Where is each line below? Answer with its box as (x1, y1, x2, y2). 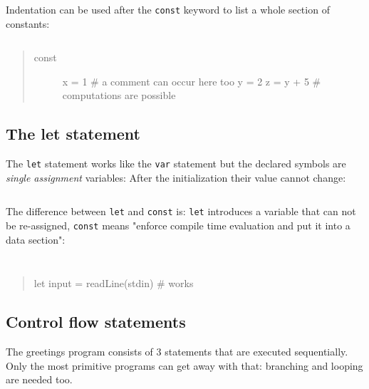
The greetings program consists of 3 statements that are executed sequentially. (6, 344, 348, 359)
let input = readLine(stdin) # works (33, 276, 194, 291)
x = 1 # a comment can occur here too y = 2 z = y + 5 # (62, 73, 321, 88)
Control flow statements (6, 311, 186, 333)
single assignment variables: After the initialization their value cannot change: (6, 170, 346, 185)
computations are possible (62, 88, 176, 103)
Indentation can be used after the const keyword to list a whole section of (6, 2, 330, 16)
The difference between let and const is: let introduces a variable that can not (6, 204, 356, 219)
